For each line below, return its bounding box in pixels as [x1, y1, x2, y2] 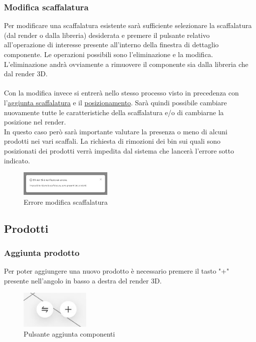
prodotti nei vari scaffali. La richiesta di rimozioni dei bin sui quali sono [4, 136, 221, 146]
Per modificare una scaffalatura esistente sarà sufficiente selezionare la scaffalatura [4, 20, 252, 31]
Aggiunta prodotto [4, 247, 80, 259]
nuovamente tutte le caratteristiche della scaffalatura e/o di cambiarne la [4, 107, 224, 117]
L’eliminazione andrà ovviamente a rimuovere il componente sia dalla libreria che [4, 59, 249, 69]
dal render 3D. [4, 68, 48, 79]
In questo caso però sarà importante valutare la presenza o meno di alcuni [4, 126, 227, 136]
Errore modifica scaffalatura [24, 196, 108, 207]
